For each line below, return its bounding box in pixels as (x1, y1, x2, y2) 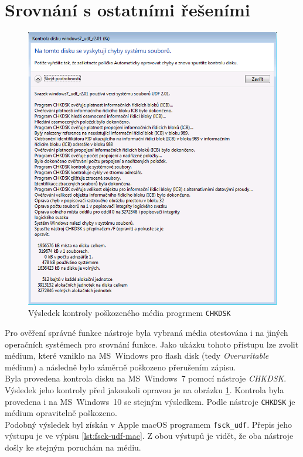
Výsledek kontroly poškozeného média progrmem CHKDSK (28, 307, 231, 319)
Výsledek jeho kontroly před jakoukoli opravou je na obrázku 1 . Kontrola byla (5, 383, 284, 396)
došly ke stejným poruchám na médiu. (5, 441, 141, 453)
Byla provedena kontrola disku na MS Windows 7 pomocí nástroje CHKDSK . (5, 372, 287, 384)
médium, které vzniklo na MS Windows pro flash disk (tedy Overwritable (5, 349, 269, 362)
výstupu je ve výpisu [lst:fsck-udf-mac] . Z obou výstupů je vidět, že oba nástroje (5, 429, 294, 442)
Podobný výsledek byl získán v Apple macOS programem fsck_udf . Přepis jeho (5, 418, 292, 430)
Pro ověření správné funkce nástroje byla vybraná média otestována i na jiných (5, 327, 288, 338)
